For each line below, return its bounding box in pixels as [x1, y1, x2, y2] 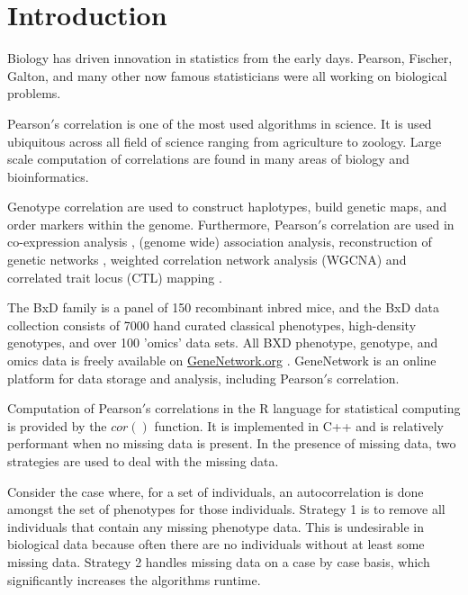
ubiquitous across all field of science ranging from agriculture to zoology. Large [7, 131, 442, 150]
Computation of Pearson [7, 399, 142, 418]
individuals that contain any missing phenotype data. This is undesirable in [7, 517, 424, 536]
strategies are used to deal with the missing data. [7, 452, 279, 470]
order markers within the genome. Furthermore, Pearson [7, 214, 319, 233]
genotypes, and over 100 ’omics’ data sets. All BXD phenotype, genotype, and [7, 333, 438, 352]
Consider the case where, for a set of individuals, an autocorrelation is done [7, 482, 424, 500]
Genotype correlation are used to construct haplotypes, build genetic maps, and [7, 197, 447, 216]
